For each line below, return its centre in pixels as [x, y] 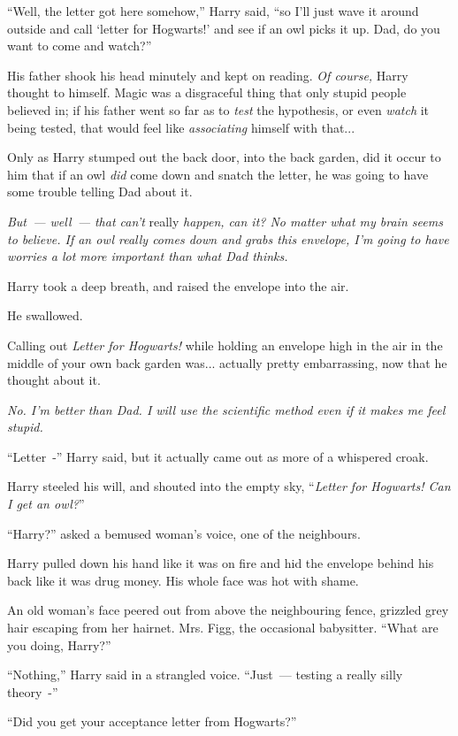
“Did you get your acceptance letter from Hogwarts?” [152, 721]
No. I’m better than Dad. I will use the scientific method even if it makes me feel [226, 409]
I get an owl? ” [46, 504]
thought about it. [54, 380]
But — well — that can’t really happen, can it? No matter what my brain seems [225, 221]
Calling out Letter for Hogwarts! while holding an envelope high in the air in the [225, 345]
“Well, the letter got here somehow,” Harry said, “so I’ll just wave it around [213, 11]
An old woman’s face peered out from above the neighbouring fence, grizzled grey [228, 610]
